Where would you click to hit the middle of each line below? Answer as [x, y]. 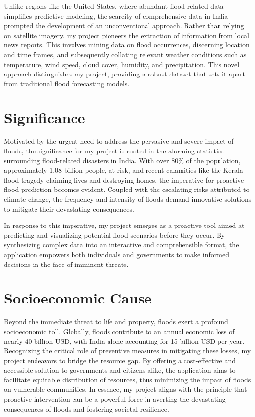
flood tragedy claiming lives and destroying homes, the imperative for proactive [124, 179]
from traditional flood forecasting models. [67, 83]
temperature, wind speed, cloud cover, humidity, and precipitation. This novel [122, 64]
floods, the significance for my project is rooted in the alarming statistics [114, 151]
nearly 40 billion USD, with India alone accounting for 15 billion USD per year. [124, 341]
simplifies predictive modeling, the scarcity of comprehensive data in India [116, 16]
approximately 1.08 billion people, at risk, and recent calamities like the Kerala [124, 170]
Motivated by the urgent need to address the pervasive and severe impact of [119, 141]
